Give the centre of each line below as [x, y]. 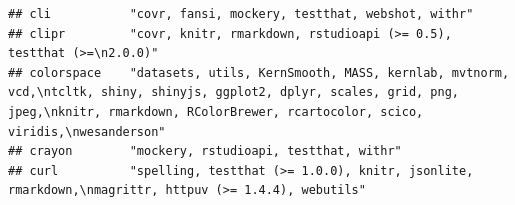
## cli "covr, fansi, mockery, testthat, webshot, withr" [241, 14]
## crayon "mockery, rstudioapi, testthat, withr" [205, 151]
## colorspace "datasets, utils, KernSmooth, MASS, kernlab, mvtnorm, [259, 72]
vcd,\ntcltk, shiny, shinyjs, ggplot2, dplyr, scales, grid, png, [234, 92]
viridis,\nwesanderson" [87, 131]
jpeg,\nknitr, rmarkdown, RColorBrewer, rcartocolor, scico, [216, 111]
